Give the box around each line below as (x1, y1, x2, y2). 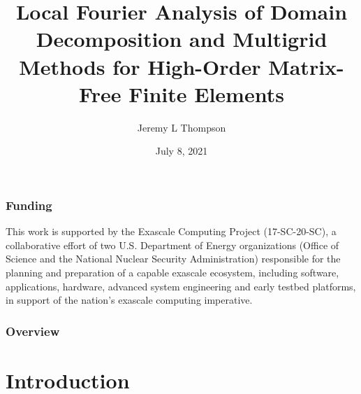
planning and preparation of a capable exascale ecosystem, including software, (6, 265, 339, 279)
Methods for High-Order (19, 52, 261, 80)
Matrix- (268, 52, 344, 80)
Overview (6, 322, 60, 339)
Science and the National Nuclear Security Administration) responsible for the (6, 251, 341, 266)
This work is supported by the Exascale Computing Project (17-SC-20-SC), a (6, 224, 337, 239)
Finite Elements (128, 79, 284, 108)
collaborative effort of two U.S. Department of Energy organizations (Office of (6, 237, 339, 252)
